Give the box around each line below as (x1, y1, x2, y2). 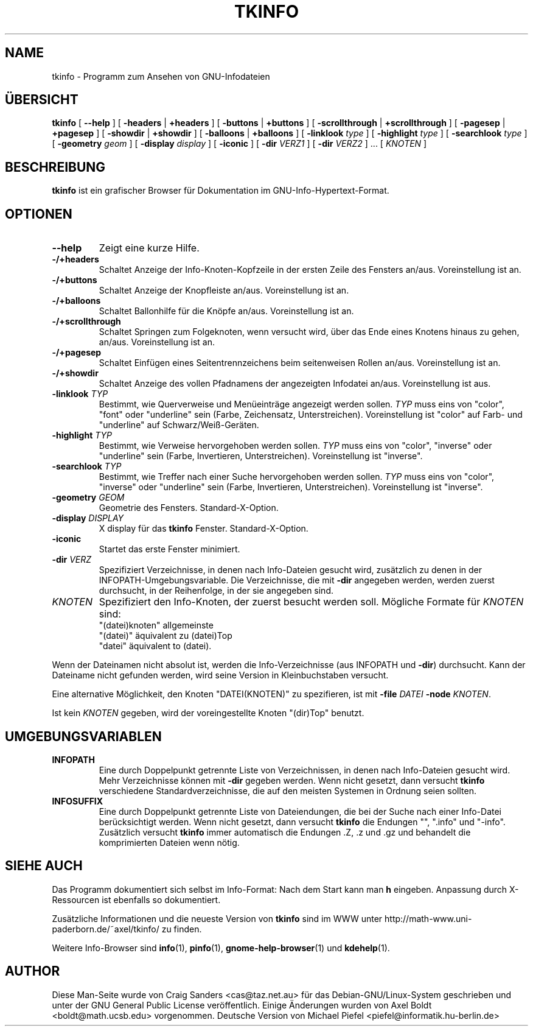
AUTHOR (5, 963, 60, 979)
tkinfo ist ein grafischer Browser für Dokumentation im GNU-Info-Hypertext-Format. (52, 185, 389, 196)
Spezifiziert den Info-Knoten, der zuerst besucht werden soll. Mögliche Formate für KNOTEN (99, 596, 524, 608)
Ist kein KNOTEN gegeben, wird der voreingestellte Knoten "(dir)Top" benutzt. (52, 708, 364, 719)
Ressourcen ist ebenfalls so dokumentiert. (52, 894, 221, 905)
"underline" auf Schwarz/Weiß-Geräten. (99, 420, 259, 431)
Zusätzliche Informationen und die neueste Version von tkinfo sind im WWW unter (52, 913, 383, 924)
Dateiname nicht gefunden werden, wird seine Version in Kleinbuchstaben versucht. (52, 670, 389, 681)
